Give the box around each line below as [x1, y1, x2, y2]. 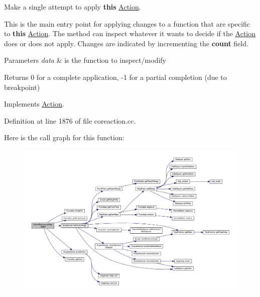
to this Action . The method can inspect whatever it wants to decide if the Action [4, 28, 256, 39]
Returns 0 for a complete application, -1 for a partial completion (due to [4, 71, 227, 82]
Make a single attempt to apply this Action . [4, 2, 141, 12]
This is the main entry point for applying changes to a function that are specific [4, 18, 250, 29]
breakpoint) [4, 81, 40, 92]
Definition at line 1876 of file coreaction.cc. [4, 115, 136, 126]
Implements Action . [4, 98, 64, 109]
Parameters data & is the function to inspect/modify [4, 55, 166, 65]
